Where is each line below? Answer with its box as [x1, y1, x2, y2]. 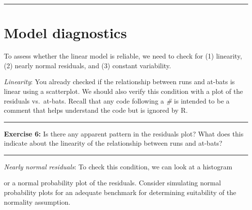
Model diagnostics [4, 23, 127, 43]
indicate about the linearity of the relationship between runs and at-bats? [4, 138, 222, 148]
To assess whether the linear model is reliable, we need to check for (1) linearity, [4, 51, 242, 61]
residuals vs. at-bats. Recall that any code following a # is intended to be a [4, 95, 230, 105]
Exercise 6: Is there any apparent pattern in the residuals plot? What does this [4, 128, 244, 138]
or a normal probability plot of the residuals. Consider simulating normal [4, 178, 221, 188]
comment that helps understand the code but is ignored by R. [4, 105, 188, 115]
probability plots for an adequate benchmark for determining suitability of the [4, 187, 236, 197]
